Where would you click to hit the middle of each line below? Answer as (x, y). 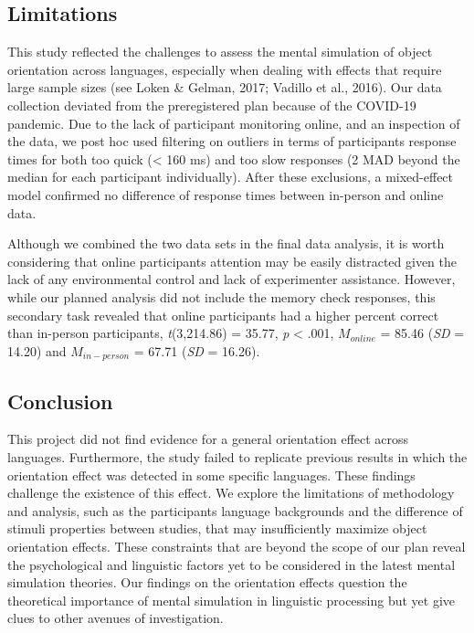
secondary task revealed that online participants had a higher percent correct (223, 315)
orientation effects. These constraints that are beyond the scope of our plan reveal (237, 546)
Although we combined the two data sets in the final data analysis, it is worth (226, 243)
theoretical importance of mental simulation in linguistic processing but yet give (232, 600)
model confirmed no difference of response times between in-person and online (226, 194)
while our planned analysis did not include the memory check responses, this (221, 296)
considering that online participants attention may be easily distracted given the (232, 261)
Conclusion (60, 401)
